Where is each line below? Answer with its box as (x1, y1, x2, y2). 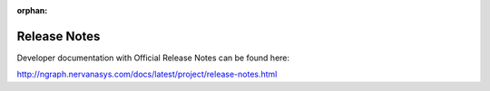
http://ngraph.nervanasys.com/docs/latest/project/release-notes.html (16, 68, 278, 80)
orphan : (16, 5, 48, 15)
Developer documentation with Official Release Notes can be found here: (16, 52, 290, 63)
